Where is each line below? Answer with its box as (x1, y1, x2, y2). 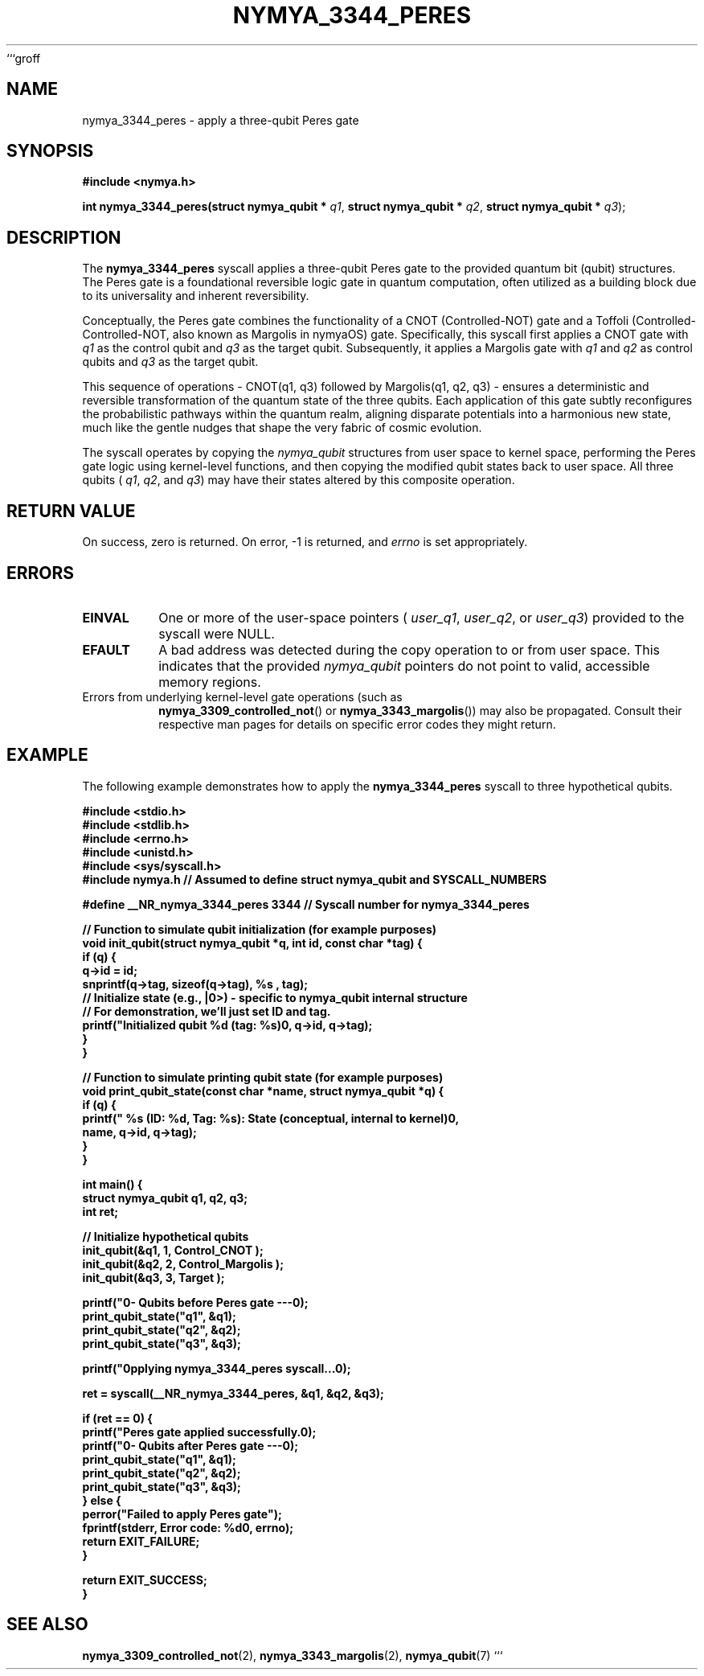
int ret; (82, 1204, 119, 1218)
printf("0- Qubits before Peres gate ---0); (82, 1295, 309, 1309)
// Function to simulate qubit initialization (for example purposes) (82, 922, 437, 936)
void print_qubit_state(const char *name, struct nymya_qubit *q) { (82, 1083, 444, 1098)
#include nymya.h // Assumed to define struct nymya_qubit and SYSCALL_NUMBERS (82, 872, 547, 886)
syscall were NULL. (158, 625, 275, 642)
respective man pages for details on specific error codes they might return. (158, 717, 556, 731)
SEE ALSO (6, 1614, 88, 1635)
